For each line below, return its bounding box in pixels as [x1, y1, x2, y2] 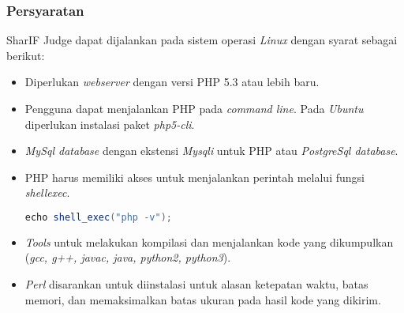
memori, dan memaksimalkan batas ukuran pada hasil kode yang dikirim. [24, 291, 381, 307]
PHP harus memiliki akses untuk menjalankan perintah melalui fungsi [24, 168, 365, 185]
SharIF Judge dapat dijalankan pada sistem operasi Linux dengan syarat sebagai [6, 32, 398, 48]
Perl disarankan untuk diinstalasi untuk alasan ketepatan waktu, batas [24, 276, 368, 292]
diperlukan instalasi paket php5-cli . [24, 115, 195, 132]
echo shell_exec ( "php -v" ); [24, 211, 172, 223]
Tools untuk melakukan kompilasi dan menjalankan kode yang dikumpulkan [24, 233, 394, 250]
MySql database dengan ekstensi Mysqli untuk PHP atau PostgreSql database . [24, 142, 398, 159]
